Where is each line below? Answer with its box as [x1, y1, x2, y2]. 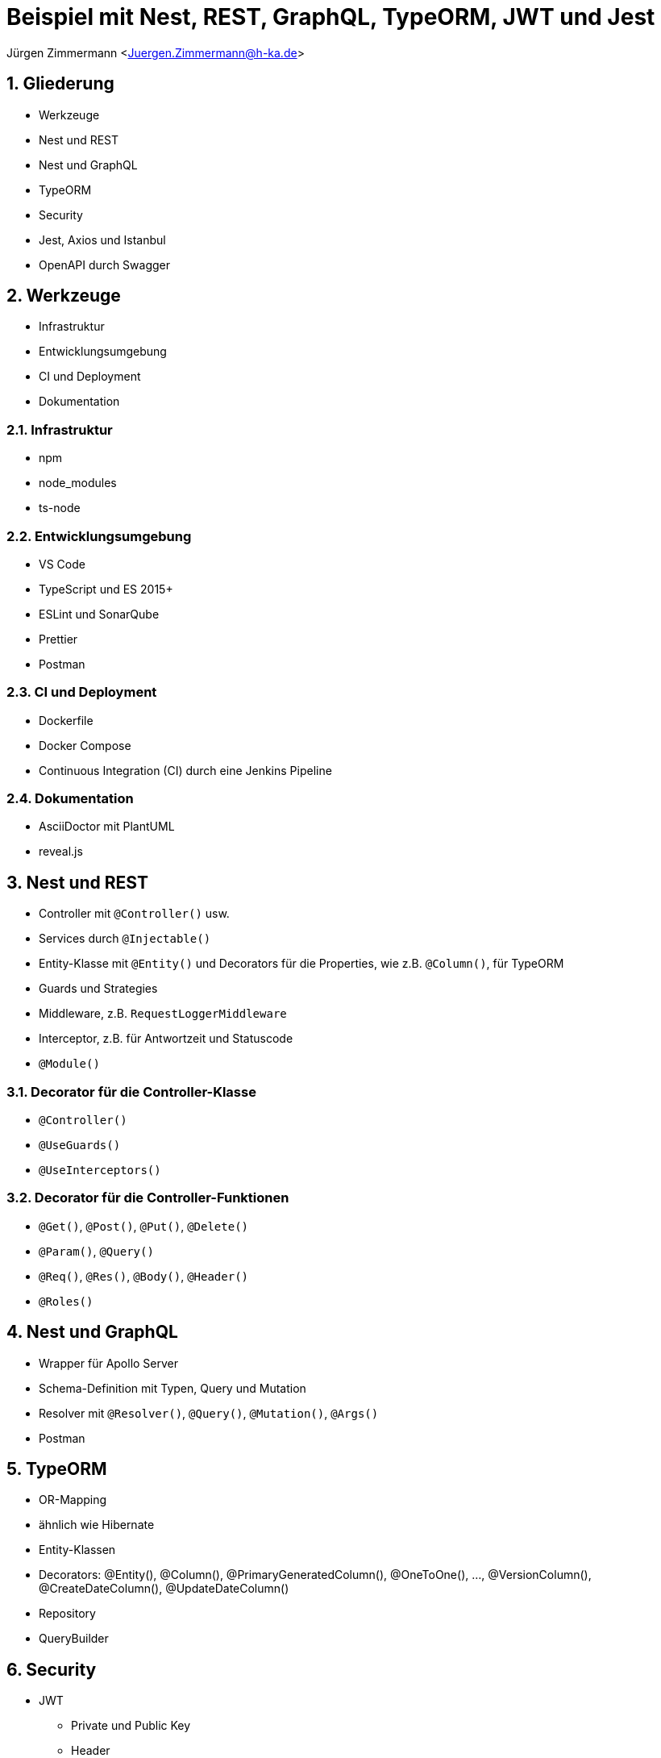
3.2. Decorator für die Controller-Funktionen [6, 1189, 289, 1206]
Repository [39, 1606, 96, 1621]
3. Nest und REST [6, 872, 148, 893]
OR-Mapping [39, 1493, 107, 1507]
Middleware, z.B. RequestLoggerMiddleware [39, 1006, 287, 1021]
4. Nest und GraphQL [6, 1322, 178, 1343]
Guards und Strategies [39, 981, 158, 996]
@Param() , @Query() [39, 1244, 154, 1258]
